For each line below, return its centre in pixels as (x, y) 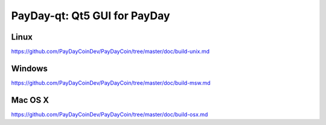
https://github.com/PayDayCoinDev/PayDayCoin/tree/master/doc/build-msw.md (111, 83)
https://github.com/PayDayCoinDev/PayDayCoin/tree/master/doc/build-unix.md (110, 52)
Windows (29, 68)
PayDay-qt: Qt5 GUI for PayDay (91, 16)
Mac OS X (30, 100)
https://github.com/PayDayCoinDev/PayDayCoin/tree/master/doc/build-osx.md (110, 114)
